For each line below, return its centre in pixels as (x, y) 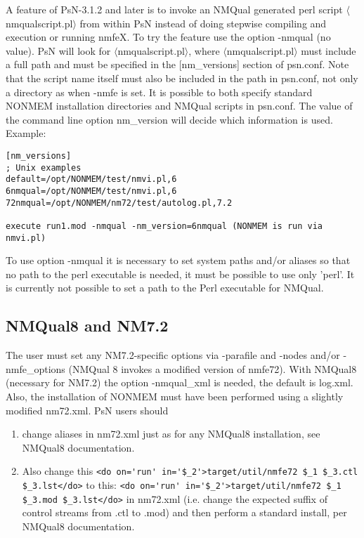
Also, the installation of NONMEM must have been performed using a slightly (175, 396)
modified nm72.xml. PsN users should (87, 410)
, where (204, 50)
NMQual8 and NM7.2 (87, 326)
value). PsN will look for (58, 50)
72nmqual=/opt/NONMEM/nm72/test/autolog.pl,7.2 (119, 203)
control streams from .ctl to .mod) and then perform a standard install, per (184, 512)
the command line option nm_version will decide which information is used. (169, 119)
